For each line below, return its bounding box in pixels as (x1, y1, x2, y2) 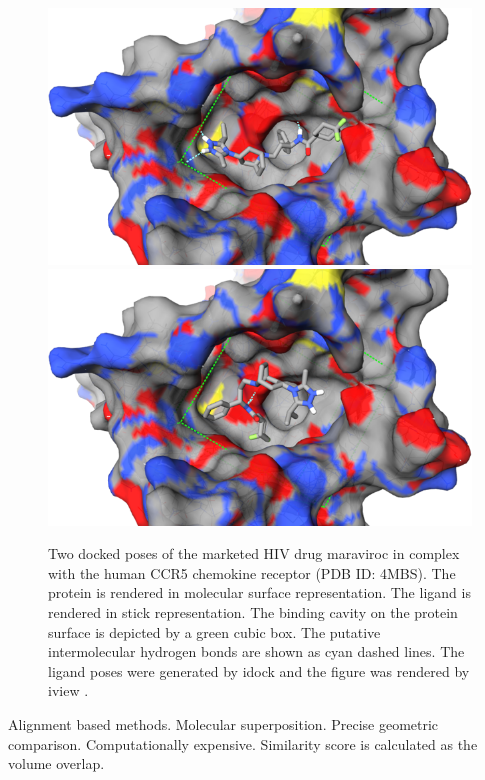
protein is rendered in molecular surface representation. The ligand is (48, 582, 471, 603)
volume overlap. (8, 753, 105, 774)
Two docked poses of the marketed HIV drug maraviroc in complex (48, 543, 460, 564)
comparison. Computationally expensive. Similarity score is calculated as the (8, 733, 478, 754)
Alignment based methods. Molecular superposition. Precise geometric (8, 713, 439, 734)
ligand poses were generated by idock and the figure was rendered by (48, 660, 470, 681)
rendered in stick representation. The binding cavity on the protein (48, 602, 458, 622)
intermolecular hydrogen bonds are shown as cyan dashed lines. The (48, 641, 465, 662)
